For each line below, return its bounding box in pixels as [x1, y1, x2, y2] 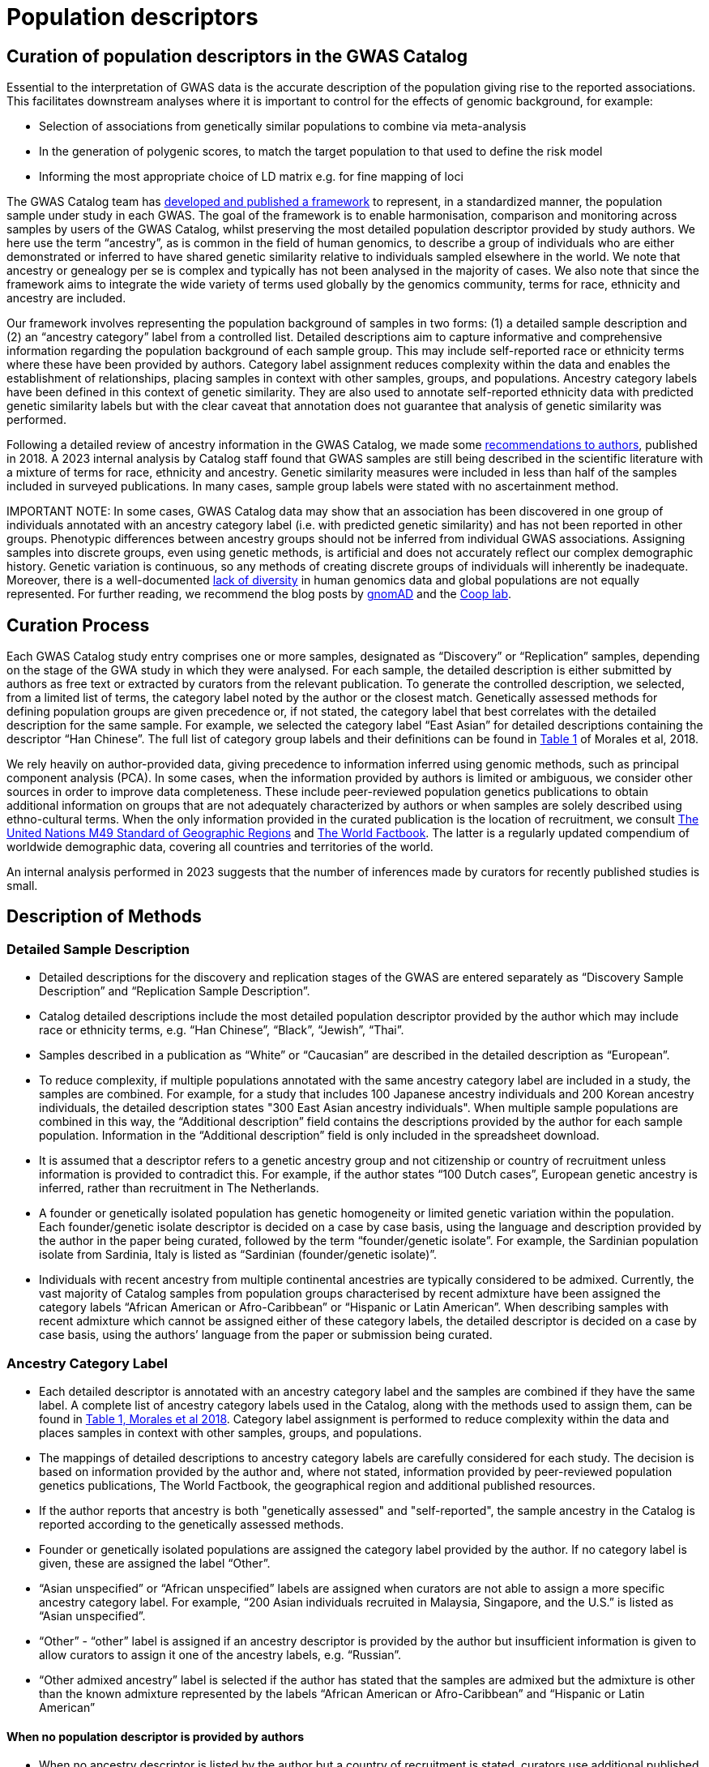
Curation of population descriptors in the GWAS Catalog [6, 45, 468, 66]
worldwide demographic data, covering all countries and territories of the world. [6, 840, 434, 854]
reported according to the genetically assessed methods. [39, 1517, 344, 1531]
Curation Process [6, 614, 150, 635]
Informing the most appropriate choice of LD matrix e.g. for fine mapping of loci [39, 169, 463, 184]
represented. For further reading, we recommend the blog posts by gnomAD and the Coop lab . [6, 587, 512, 601]
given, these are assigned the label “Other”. [39, 1555, 271, 1570]
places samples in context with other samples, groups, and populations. [39, 1425, 422, 1440]
